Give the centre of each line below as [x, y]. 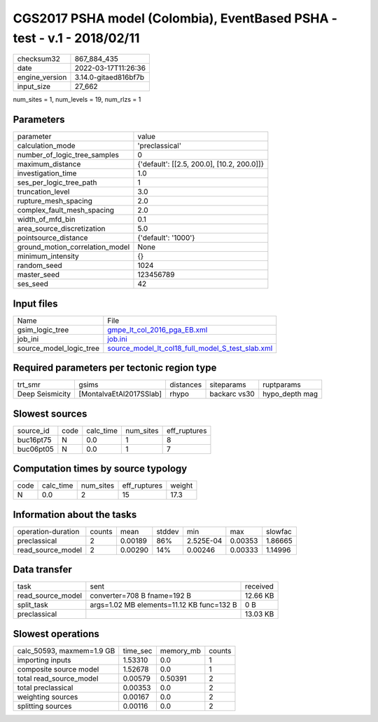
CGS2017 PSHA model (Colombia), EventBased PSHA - [175, 18]
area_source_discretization [61, 229]
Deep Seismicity [44, 394]
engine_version [42, 77]
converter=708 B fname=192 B [141, 596]
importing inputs [44, 660]
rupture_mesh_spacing [55, 201]
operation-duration [48, 531]
